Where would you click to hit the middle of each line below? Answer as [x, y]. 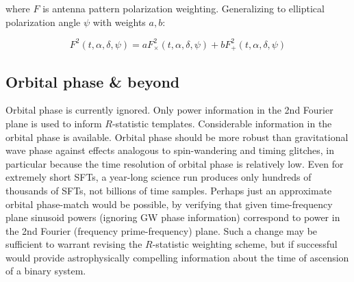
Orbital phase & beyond [93, 81]
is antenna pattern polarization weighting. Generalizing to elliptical [184, 8]
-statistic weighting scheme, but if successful [245, 244]
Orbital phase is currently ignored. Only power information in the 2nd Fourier [169, 110]
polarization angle [43, 22]
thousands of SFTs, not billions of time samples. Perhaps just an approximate [169, 190]
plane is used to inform [54, 123]
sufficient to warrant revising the [74, 244]
